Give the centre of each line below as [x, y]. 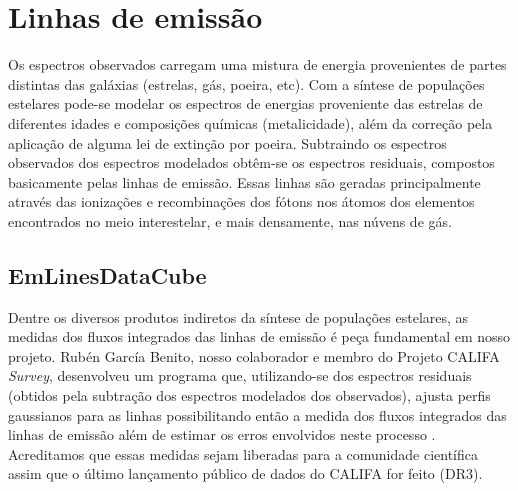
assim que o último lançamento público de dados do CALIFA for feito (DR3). [245, 473]
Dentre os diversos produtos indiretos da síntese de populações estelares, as [238, 316]
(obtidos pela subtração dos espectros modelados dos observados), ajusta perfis [249, 395]
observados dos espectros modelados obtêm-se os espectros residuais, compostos [251, 162]
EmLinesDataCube [107, 274]
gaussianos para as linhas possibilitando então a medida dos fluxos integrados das [257, 414]
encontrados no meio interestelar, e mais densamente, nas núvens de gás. [230, 220]
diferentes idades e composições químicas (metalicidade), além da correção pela [250, 122]
